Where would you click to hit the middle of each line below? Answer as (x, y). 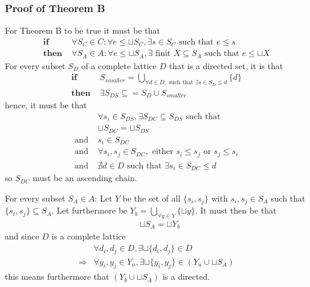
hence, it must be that (46, 105)
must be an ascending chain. (85, 178)
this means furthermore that (57, 276)
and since (22, 236)
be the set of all (151, 198)
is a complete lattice (88, 236)
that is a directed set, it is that (226, 65)
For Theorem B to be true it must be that (83, 30)
